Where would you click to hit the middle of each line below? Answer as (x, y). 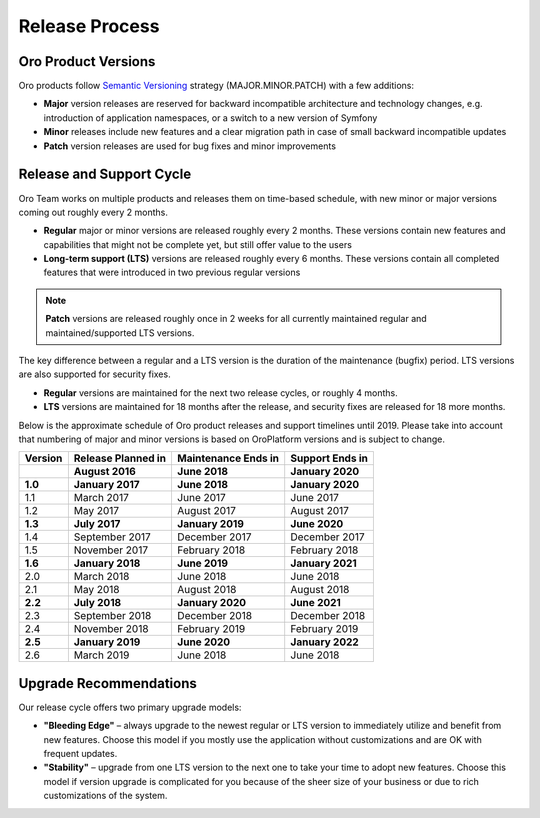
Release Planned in (120, 458)
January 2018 (107, 563)
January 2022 (324, 642)
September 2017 (112, 537)
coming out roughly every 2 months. (93, 212)
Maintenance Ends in (228, 458)
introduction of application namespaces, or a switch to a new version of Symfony (210, 117)
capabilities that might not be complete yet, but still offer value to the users (197, 244)
